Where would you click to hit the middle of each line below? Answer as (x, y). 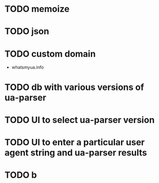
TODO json (27, 32)
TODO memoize (37, 9)
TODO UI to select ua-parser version (79, 120)
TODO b (21, 175)
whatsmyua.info (28, 68)
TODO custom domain (50, 54)
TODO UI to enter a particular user (75, 142)
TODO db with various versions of (74, 87)
